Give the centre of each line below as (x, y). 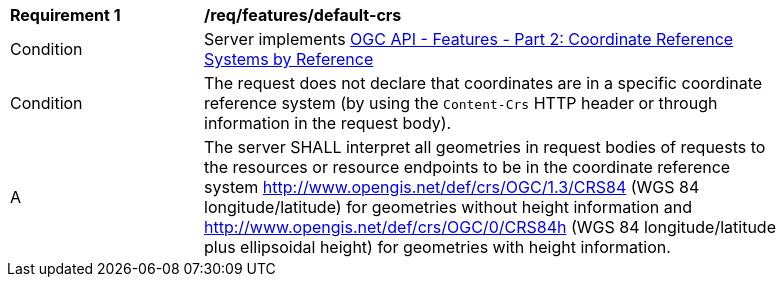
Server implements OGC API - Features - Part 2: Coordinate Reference (469, 39)
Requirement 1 (65, 15)
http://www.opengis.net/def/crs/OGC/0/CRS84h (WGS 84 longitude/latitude (490, 227)
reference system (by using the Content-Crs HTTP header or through (461, 103)
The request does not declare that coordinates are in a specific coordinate (483, 83)
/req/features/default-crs (303, 15)
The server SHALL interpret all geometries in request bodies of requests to (485, 147)
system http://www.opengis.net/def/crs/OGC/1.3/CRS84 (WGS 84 (452, 187)
